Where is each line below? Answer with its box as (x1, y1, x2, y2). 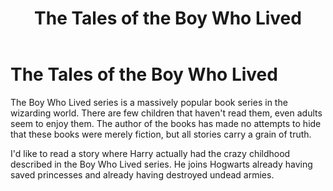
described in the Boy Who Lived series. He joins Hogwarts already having (10, 158, 313, 170)
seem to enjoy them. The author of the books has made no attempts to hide (10, 117, 322, 129)
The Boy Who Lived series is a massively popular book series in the (10, 96, 288, 108)
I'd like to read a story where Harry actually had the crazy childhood (10, 147, 291, 159)
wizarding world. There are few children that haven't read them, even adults (10, 107, 323, 119)
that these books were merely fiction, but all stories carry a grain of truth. (10, 128, 312, 140)
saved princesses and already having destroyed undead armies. (10, 168, 275, 181)
